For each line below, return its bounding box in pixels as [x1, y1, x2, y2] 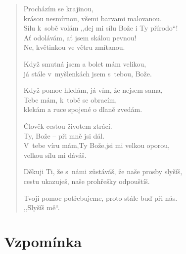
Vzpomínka [4, 231, 82, 251]
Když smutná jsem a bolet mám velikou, [23, 58, 146, 69]
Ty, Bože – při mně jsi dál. [23, 130, 105, 141]
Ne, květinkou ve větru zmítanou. [23, 42, 125, 52]
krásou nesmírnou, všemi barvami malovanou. [23, 13, 162, 23]
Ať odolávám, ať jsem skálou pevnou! [23, 32, 137, 42]
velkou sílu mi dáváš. [23, 149, 87, 160]
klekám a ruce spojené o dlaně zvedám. [23, 104, 142, 114]
